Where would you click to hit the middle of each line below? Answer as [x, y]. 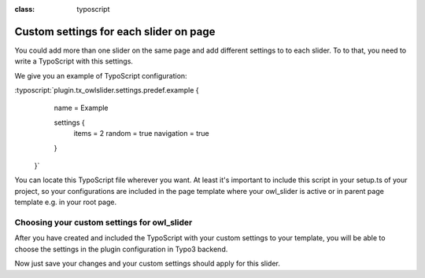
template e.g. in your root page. [66, 202]
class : [25, 9]
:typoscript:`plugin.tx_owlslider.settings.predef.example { [107, 90]
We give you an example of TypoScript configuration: [101, 75]
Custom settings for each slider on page [115, 31]
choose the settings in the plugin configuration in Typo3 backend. [121, 249]
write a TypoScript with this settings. [74, 61]
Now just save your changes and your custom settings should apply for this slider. [148, 264]
